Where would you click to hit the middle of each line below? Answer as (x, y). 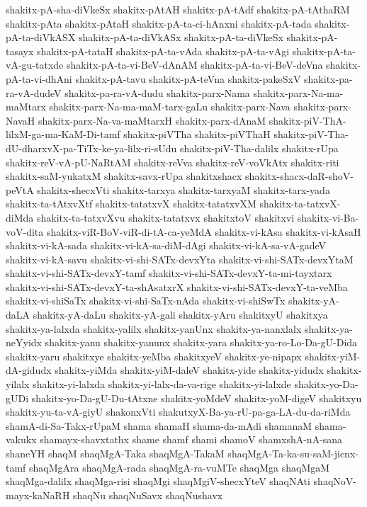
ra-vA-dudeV (34, 92)
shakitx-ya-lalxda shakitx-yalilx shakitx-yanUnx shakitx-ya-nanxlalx (154, 328)
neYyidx (24, 342)
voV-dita (25, 231)
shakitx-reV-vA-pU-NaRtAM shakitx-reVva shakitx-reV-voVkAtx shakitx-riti (173, 162)
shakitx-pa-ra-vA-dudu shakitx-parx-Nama (157, 92)
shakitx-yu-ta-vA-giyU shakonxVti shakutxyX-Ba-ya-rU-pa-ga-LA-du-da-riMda (178, 412)
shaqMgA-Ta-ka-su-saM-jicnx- (293, 453)
